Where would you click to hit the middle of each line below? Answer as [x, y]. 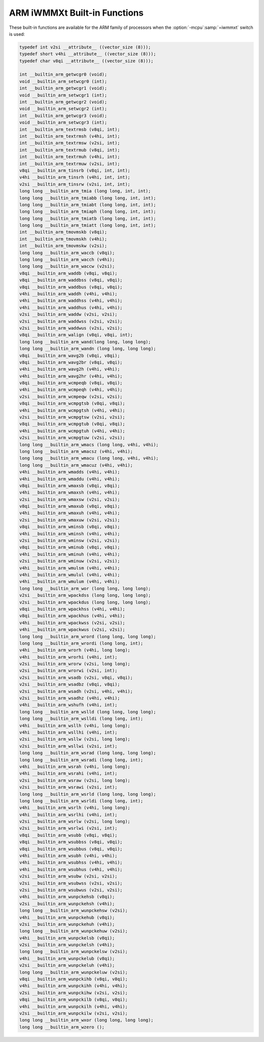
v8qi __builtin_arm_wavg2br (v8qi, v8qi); [71, 362]
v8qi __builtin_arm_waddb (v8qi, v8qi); [68, 273]
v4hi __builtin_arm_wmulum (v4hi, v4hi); [70, 582]
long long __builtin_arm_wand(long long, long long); [85, 342]
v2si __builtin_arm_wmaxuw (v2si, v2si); [70, 520]
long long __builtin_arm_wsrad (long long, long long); [88, 753]
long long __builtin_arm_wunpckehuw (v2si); [74, 931]
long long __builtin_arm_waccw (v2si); [67, 266]
